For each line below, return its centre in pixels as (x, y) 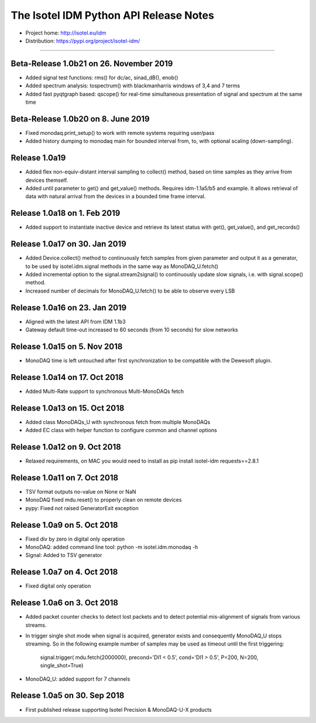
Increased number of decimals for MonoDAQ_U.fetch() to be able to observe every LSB (130, 291)
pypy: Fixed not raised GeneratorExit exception (82, 508)
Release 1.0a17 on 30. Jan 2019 (69, 244)
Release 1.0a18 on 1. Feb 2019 (66, 213)
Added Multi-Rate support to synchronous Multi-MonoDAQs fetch (105, 391)
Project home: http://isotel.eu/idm (66, 33)
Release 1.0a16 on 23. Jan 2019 (69, 308)
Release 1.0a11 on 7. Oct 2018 (65, 478)
